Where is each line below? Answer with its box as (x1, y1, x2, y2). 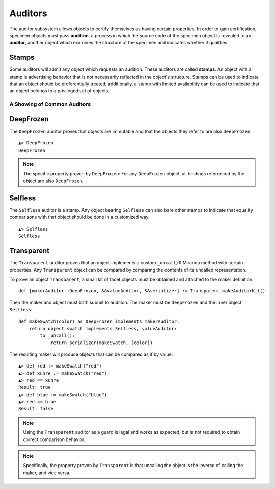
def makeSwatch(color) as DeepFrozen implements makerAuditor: (18, 319, 180, 324)
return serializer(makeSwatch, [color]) (50, 340, 153, 346)
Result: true (18, 384, 51, 390)
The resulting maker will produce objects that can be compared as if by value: (9, 351, 173, 357)
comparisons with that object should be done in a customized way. (9, 214, 150, 221)
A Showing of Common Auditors (9, 101, 91, 108)
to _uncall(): (40, 332, 75, 338)
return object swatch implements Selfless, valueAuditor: (29, 326, 177, 331)
